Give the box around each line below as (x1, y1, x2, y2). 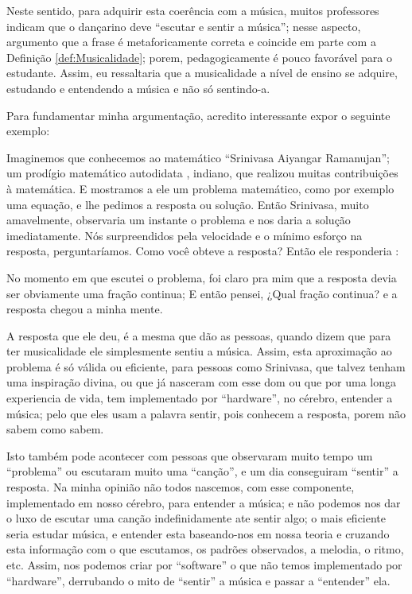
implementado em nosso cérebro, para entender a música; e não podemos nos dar (6, 494, 401, 511)
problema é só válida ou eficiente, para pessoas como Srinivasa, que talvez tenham (6, 358, 406, 375)
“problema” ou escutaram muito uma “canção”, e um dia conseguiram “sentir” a (6, 463, 398, 479)
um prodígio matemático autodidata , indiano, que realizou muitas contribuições (6, 165, 398, 181)
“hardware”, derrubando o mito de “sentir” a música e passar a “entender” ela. (6, 572, 391, 588)
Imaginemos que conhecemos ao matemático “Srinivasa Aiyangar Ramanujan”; (6, 149, 390, 165)
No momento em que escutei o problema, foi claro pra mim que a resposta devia (6, 269, 397, 285)
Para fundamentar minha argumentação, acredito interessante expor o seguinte (6, 107, 391, 123)
